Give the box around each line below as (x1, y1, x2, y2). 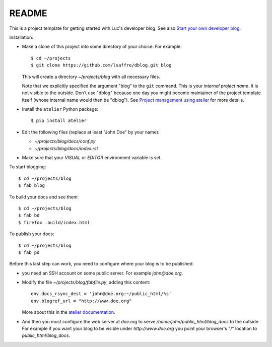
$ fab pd (18, 249, 40, 255)
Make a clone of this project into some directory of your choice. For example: (22, 43, 182, 50)
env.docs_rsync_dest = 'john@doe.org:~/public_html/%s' (31, 291, 172, 297)
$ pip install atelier (31, 118, 87, 123)
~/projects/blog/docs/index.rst (34, 145, 98, 151)
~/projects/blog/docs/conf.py (34, 138, 96, 145)
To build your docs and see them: (9, 194, 79, 200)
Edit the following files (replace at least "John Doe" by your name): (22, 129, 160, 135)
